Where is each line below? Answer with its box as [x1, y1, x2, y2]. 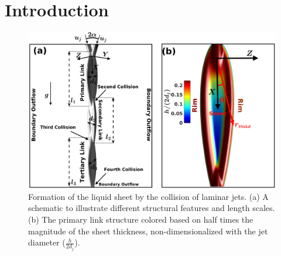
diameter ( [28, 236, 66, 248]
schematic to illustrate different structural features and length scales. [28, 202, 275, 214]
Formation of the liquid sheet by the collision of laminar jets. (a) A [28, 190, 269, 202]
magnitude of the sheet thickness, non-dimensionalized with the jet [28, 224, 268, 237]
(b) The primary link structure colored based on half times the [28, 213, 253, 225]
